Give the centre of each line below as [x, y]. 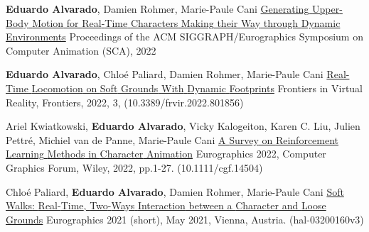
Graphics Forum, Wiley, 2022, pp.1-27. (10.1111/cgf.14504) [134, 167]
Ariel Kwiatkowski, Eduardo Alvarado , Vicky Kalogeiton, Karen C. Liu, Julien [183, 126]
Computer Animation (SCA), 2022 [81, 50]
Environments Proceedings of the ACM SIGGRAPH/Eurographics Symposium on [184, 37]
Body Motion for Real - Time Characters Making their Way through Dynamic [173, 22]
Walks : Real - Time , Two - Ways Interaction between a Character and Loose [166, 205]
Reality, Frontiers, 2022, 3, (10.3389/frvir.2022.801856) [125, 102]
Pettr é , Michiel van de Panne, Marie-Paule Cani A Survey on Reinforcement [172, 139]
